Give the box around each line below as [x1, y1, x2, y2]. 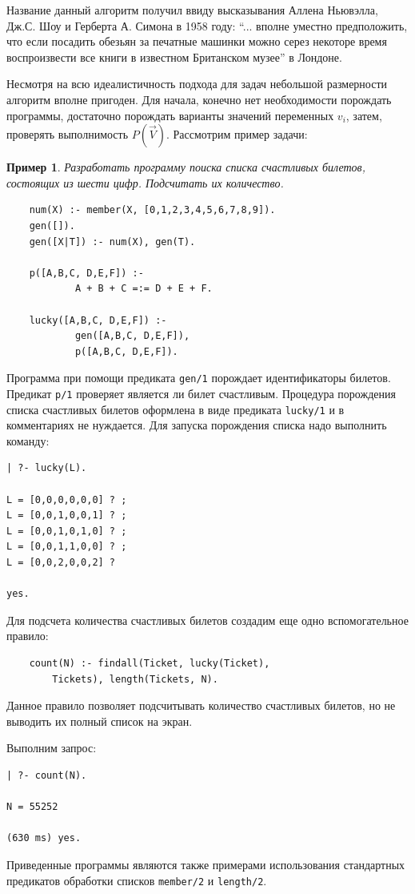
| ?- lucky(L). [6, 462, 87, 474]
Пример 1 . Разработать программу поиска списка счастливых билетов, [6, 159, 365, 175]
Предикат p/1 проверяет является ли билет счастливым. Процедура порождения [6, 385, 396, 401]
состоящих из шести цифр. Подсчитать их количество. [6, 174, 284, 191]
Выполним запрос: [6, 739, 97, 756]
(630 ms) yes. [6, 832, 82, 844]
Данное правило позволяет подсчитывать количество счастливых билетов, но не [6, 697, 396, 714]
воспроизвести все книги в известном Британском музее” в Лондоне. [6, 48, 342, 65]
